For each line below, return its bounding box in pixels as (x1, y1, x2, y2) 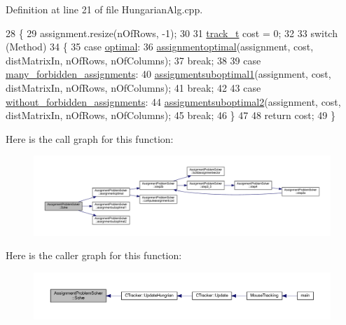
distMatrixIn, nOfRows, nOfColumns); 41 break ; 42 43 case (6, 80, 261, 95)
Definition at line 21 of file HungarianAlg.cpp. (6, 2, 203, 16)
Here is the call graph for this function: (6, 131, 174, 146)
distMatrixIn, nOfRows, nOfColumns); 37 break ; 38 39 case (6, 53, 261, 67)
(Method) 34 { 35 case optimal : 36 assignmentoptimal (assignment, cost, (6, 39, 314, 54)
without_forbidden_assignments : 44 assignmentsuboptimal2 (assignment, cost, (6, 94, 341, 109)
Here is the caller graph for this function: (6, 248, 182, 263)
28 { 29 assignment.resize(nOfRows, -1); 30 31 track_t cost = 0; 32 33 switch (6, 25, 338, 40)
